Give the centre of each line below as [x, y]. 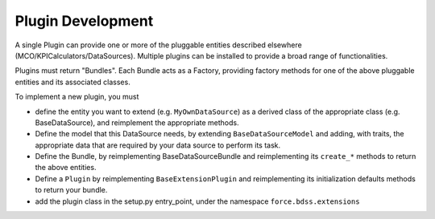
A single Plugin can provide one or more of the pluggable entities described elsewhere [158, 45]
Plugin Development [84, 21]
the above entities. [66, 168]
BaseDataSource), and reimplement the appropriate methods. [137, 122]
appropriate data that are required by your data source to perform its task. [158, 145]
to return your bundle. [71, 190]
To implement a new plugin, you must [77, 97]
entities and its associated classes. [72, 82]
